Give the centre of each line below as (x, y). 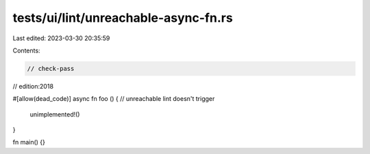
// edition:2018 (33, 86)
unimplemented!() (55, 114)
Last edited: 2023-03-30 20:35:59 (61, 38)
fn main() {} (29, 142)
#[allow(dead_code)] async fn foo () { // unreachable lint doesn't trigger (114, 99)
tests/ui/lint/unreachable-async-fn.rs (123, 18)
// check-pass (51, 68)
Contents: (26, 50)
